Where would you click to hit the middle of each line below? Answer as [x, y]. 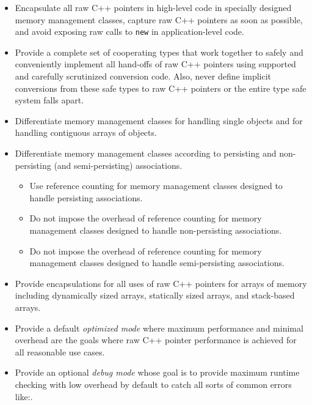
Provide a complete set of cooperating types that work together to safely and [159, 52]
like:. [24, 396]
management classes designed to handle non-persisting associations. [156, 230]
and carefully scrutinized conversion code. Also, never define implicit [143, 76]
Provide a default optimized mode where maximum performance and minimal [159, 328]
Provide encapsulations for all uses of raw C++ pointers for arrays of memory [161, 283]
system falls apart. [49, 100]
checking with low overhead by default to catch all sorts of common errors [153, 384]
